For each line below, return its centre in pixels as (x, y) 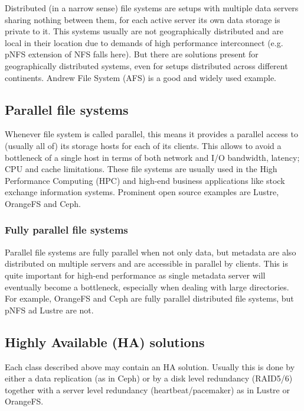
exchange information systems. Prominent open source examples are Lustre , (142, 192)
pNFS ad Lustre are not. (49, 310)
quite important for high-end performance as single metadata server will (135, 275)
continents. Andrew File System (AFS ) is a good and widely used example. (141, 77)
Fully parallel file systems (66, 230)
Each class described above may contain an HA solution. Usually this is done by (150, 366)
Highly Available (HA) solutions (105, 342)
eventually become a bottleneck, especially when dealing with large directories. (147, 287)
